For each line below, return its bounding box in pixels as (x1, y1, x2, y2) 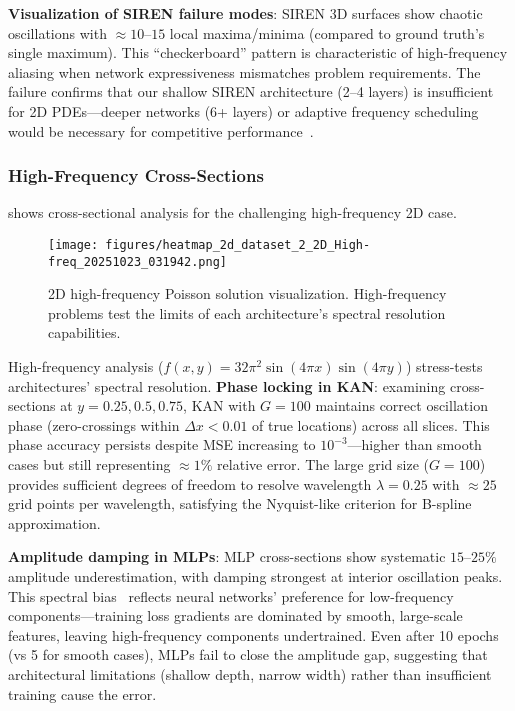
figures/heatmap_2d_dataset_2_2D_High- (105, 237, 371, 252)
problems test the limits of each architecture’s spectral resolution (48, 302, 446, 323)
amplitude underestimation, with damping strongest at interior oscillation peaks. (8, 566, 503, 586)
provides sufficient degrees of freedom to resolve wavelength (8, 473, 372, 494)
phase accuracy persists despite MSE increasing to (8, 434, 316, 455)
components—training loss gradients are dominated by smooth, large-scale (8, 605, 463, 626)
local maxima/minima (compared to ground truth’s (169, 22, 485, 43)
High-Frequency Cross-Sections (8, 163, 264, 188)
